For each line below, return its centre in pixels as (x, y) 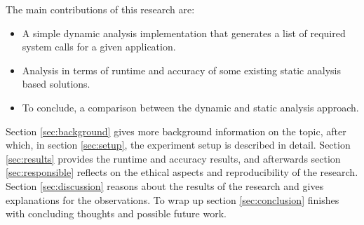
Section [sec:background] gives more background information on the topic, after (176, 131)
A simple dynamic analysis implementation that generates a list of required (184, 33)
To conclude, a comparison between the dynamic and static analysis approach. (190, 107)
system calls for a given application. (99, 47)
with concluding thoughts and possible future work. (116, 213)
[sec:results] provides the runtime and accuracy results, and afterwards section (173, 158)
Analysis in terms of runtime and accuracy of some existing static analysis (181, 70)
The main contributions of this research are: (100, 9)
